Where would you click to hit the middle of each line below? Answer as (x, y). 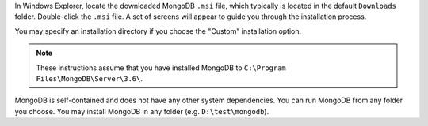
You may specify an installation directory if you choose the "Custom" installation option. (158, 31)
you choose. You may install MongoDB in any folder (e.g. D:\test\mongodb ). (142, 111)
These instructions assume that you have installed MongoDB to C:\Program (161, 68)
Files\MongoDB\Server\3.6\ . (89, 78)
